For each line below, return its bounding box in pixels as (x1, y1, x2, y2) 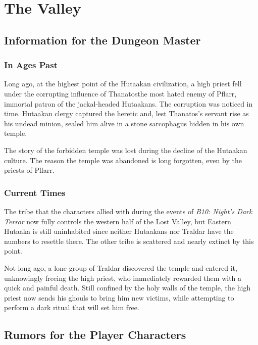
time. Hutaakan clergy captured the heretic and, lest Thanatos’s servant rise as (4, 108, 249, 119)
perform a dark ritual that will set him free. (4, 302, 139, 313)
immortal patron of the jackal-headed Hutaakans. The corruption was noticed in (4, 98, 253, 109)
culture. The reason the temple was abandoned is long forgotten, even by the (4, 155, 242, 165)
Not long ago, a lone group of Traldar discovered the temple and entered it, (4, 262, 237, 273)
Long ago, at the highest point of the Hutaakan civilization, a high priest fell (4, 78, 242, 89)
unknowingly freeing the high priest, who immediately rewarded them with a (4, 272, 242, 283)
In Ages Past (4, 59, 58, 71)
